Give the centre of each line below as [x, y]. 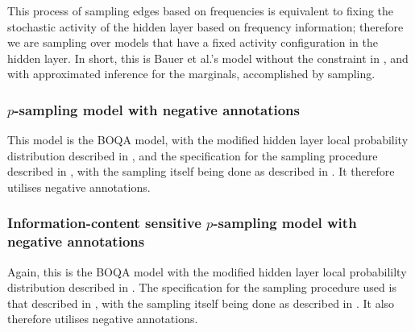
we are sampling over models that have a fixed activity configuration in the [193, 42]
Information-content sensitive [104, 223]
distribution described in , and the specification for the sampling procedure [193, 155]
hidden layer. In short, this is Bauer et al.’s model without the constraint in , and [208, 58]
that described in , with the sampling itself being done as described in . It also [201, 303]
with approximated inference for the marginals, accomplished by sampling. [191, 74]
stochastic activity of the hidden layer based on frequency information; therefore [205, 26]
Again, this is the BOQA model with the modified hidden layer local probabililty [207, 271]
